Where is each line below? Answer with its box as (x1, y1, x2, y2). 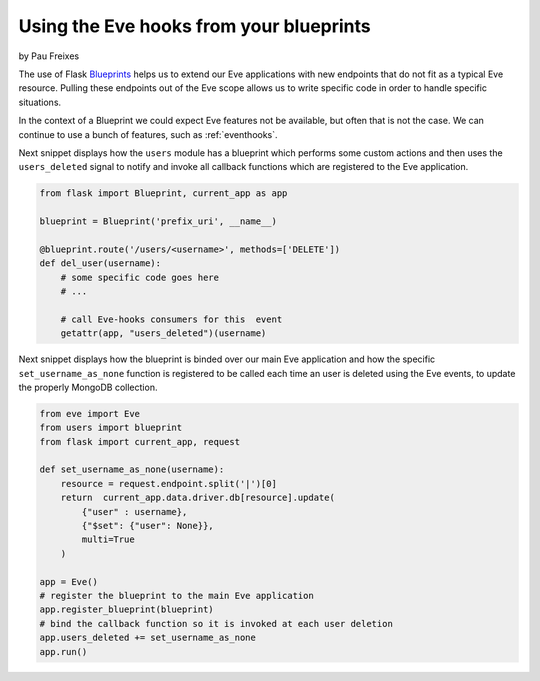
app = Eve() (39, 576, 99, 587)
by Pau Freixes (18, 50, 80, 62)
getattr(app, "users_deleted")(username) (60, 328, 267, 339)
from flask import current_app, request (39, 436, 240, 447)
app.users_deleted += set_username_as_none (39, 632, 257, 644)
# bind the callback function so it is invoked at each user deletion (39, 618, 394, 629)
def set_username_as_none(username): (39, 464, 225, 475)
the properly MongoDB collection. (18, 381, 158, 393)
